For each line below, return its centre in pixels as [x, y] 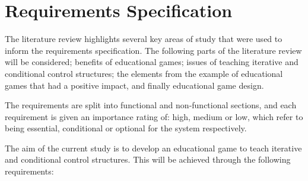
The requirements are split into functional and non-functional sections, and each [151, 105]
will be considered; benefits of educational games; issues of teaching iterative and [152, 62]
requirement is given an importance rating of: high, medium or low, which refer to [154, 116]
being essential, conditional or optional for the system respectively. [126, 128]
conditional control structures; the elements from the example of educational [144, 73]
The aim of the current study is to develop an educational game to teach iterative [153, 148]
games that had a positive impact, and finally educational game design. [134, 85]
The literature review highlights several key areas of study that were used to [144, 39]
